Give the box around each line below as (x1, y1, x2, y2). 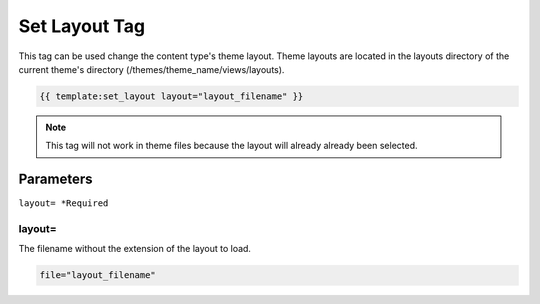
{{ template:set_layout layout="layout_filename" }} (39, 90, 304, 102)
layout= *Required (18, 198, 109, 209)
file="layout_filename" (39, 270, 157, 281)
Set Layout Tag (18, 15, 145, 37)
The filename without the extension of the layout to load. (18, 243, 252, 255)
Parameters (18, 171, 93, 188)
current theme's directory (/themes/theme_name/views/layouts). (18, 63, 285, 75)
